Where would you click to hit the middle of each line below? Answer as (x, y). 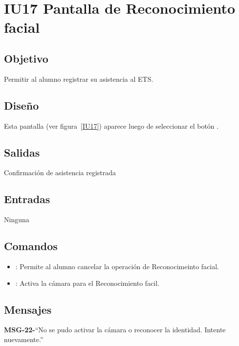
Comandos (31, 246)
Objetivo (26, 58)
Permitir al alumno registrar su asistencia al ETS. (79, 79)
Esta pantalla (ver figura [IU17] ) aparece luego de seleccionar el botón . (111, 126)
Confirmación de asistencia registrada (60, 173)
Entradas (27, 199)
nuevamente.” (24, 339)
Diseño (22, 105)
